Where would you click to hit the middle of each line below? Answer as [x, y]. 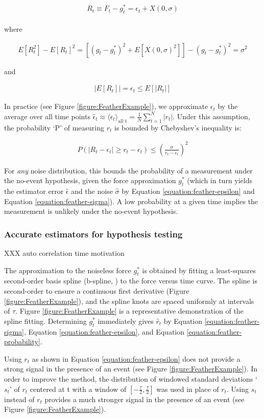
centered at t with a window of [78, 389]
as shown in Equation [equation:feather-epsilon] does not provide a [136, 358]
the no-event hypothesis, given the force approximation [90, 180]
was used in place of [188, 389]
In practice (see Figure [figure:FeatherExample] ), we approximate [106, 106]
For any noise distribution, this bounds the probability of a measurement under [128, 170]
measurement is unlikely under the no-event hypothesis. [91, 211]
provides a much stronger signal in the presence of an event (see [145, 399]
